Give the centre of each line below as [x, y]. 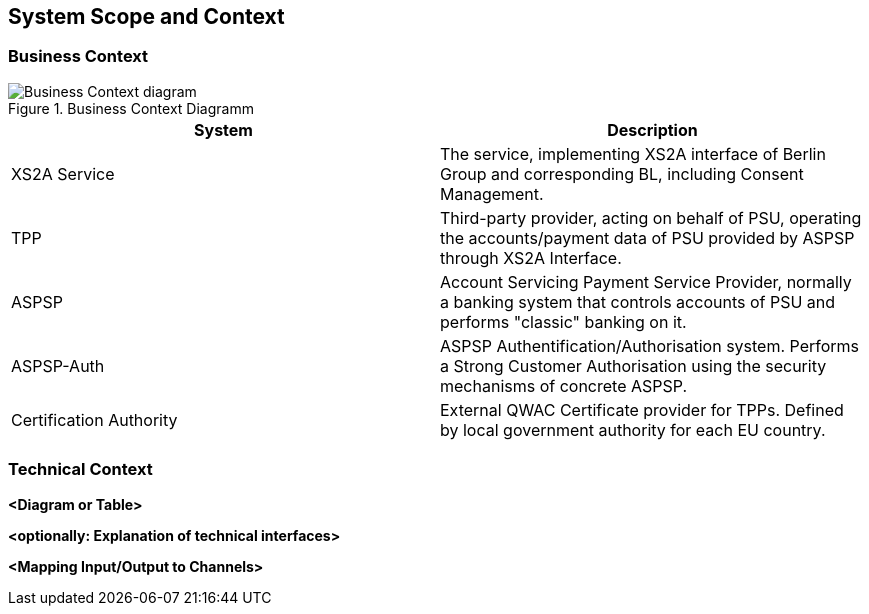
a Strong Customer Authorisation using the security [633, 365]
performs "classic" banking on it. [563, 321]
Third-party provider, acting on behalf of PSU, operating [651, 217]
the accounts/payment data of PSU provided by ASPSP [647, 237]
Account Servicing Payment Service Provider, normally [646, 281]
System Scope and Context [146, 16]
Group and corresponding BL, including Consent [622, 173]
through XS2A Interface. [531, 257]
